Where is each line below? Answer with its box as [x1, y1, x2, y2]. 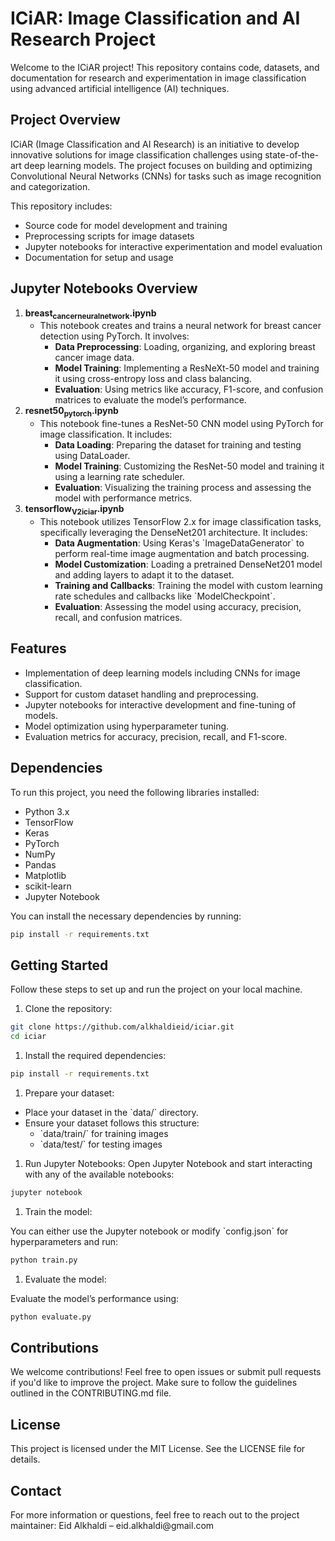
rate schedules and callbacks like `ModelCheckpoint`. [54, 590, 276, 602]
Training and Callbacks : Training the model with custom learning [54, 579, 323, 591]
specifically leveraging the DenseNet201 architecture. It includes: [39, 526, 308, 538]
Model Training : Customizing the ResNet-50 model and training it [54, 460, 325, 472]
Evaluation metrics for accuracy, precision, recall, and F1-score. [24, 730, 288, 742]
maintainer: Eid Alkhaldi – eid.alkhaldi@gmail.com [10, 1519, 215, 1531]
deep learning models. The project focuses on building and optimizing [23, 159, 313, 171]
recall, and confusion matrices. [54, 611, 183, 623]
